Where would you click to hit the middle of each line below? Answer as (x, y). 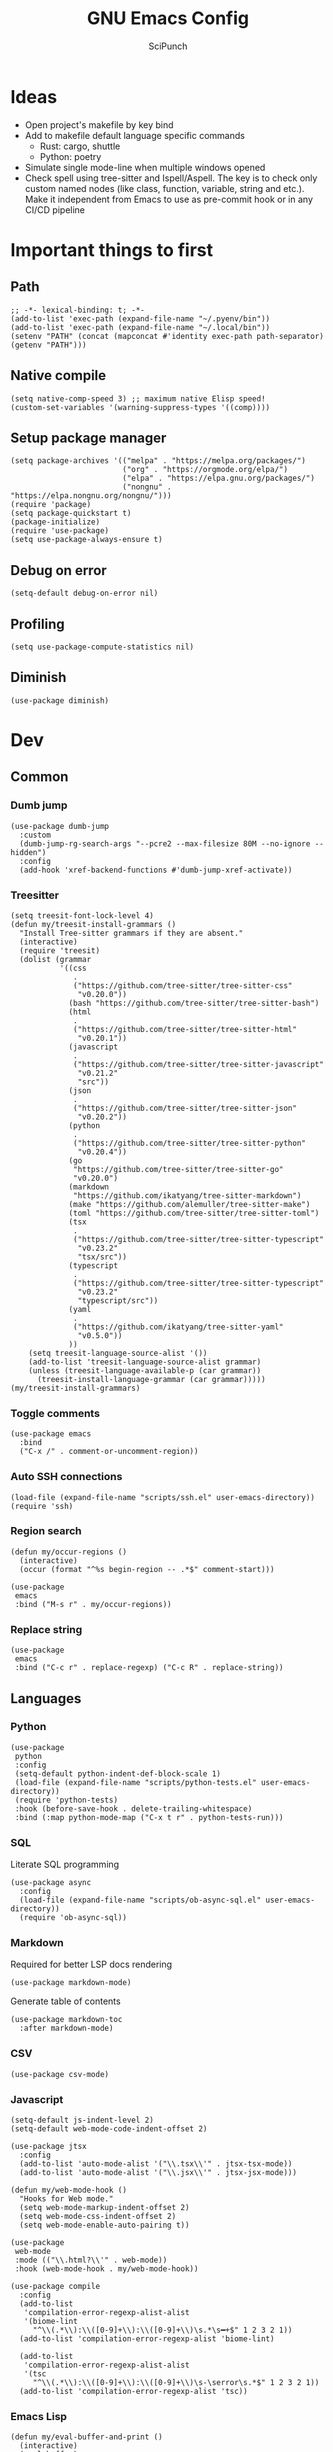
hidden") (28, 852)
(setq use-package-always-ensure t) (86, 540)
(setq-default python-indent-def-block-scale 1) (118, 1773)
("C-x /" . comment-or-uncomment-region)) (109, 1452)
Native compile (58, 375)
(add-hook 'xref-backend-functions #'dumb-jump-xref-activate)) (156, 870)
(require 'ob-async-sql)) (73, 1918)
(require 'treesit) (60, 950)
